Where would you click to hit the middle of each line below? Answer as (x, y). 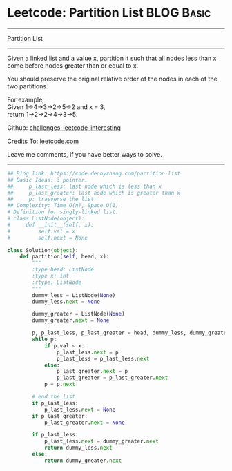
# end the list (54, 397)
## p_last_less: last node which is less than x (85, 186)
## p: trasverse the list (51, 199)
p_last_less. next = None (80, 410)
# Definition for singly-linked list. (63, 212)
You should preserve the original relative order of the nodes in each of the (112, 79)
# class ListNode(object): (46, 219)
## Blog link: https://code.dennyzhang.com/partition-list (94, 173)
